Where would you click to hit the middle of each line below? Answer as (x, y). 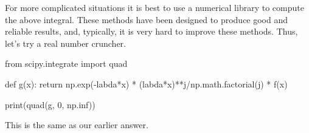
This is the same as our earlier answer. (77, 125)
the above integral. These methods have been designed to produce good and (147, 19)
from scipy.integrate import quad (66, 63)
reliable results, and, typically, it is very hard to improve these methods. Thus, (151, 31)
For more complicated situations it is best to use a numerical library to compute (154, 7)
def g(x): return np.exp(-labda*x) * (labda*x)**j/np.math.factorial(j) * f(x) (146, 84)
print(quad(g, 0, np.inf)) (50, 104)
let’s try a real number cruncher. (65, 43)
